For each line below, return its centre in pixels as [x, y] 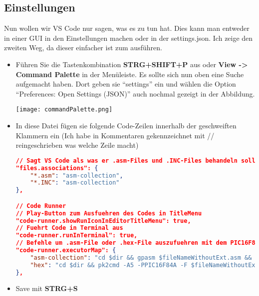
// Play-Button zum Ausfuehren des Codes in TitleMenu [109, 213]
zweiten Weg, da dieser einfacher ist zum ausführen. [83, 48]
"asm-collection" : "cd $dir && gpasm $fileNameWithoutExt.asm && [141, 257]
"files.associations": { [57, 168]
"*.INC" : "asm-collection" [75, 183]
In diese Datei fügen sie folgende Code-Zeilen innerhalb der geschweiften [126, 126]
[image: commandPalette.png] [64, 110]
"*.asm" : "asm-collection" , [77, 175]
